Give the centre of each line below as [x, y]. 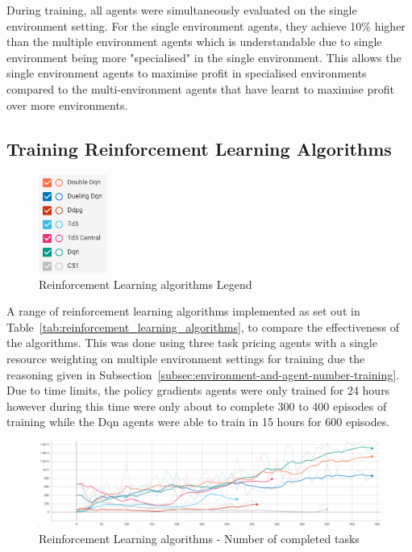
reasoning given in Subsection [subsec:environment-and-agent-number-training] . [203, 374]
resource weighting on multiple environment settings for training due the [186, 358]
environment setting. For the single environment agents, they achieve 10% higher [206, 25]
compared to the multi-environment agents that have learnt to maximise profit [200, 88]
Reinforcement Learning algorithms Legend [146, 284]
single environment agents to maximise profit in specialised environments [187, 73]
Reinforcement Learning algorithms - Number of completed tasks [199, 538]
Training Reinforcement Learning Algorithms [199, 148]
